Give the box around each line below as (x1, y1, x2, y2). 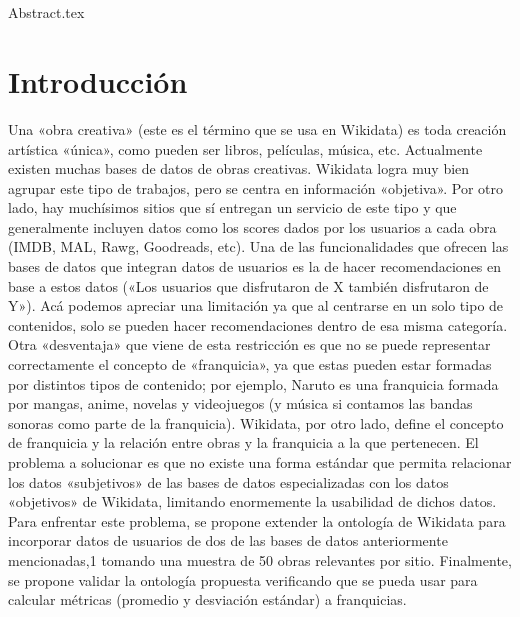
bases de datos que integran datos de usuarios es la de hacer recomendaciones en (8, 256, 502, 277)
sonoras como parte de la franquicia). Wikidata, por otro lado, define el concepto (8, 412, 504, 433)
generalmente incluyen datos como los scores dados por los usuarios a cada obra (8, 216, 497, 237)
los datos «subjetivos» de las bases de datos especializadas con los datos (8, 471, 449, 492)
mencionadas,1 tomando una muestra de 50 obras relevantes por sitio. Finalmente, (8, 549, 512, 570)
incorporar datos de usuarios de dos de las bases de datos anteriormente (8, 530, 448, 551)
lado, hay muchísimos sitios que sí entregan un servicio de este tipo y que (8, 197, 457, 218)
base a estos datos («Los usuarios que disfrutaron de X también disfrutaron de (8, 275, 489, 296)
